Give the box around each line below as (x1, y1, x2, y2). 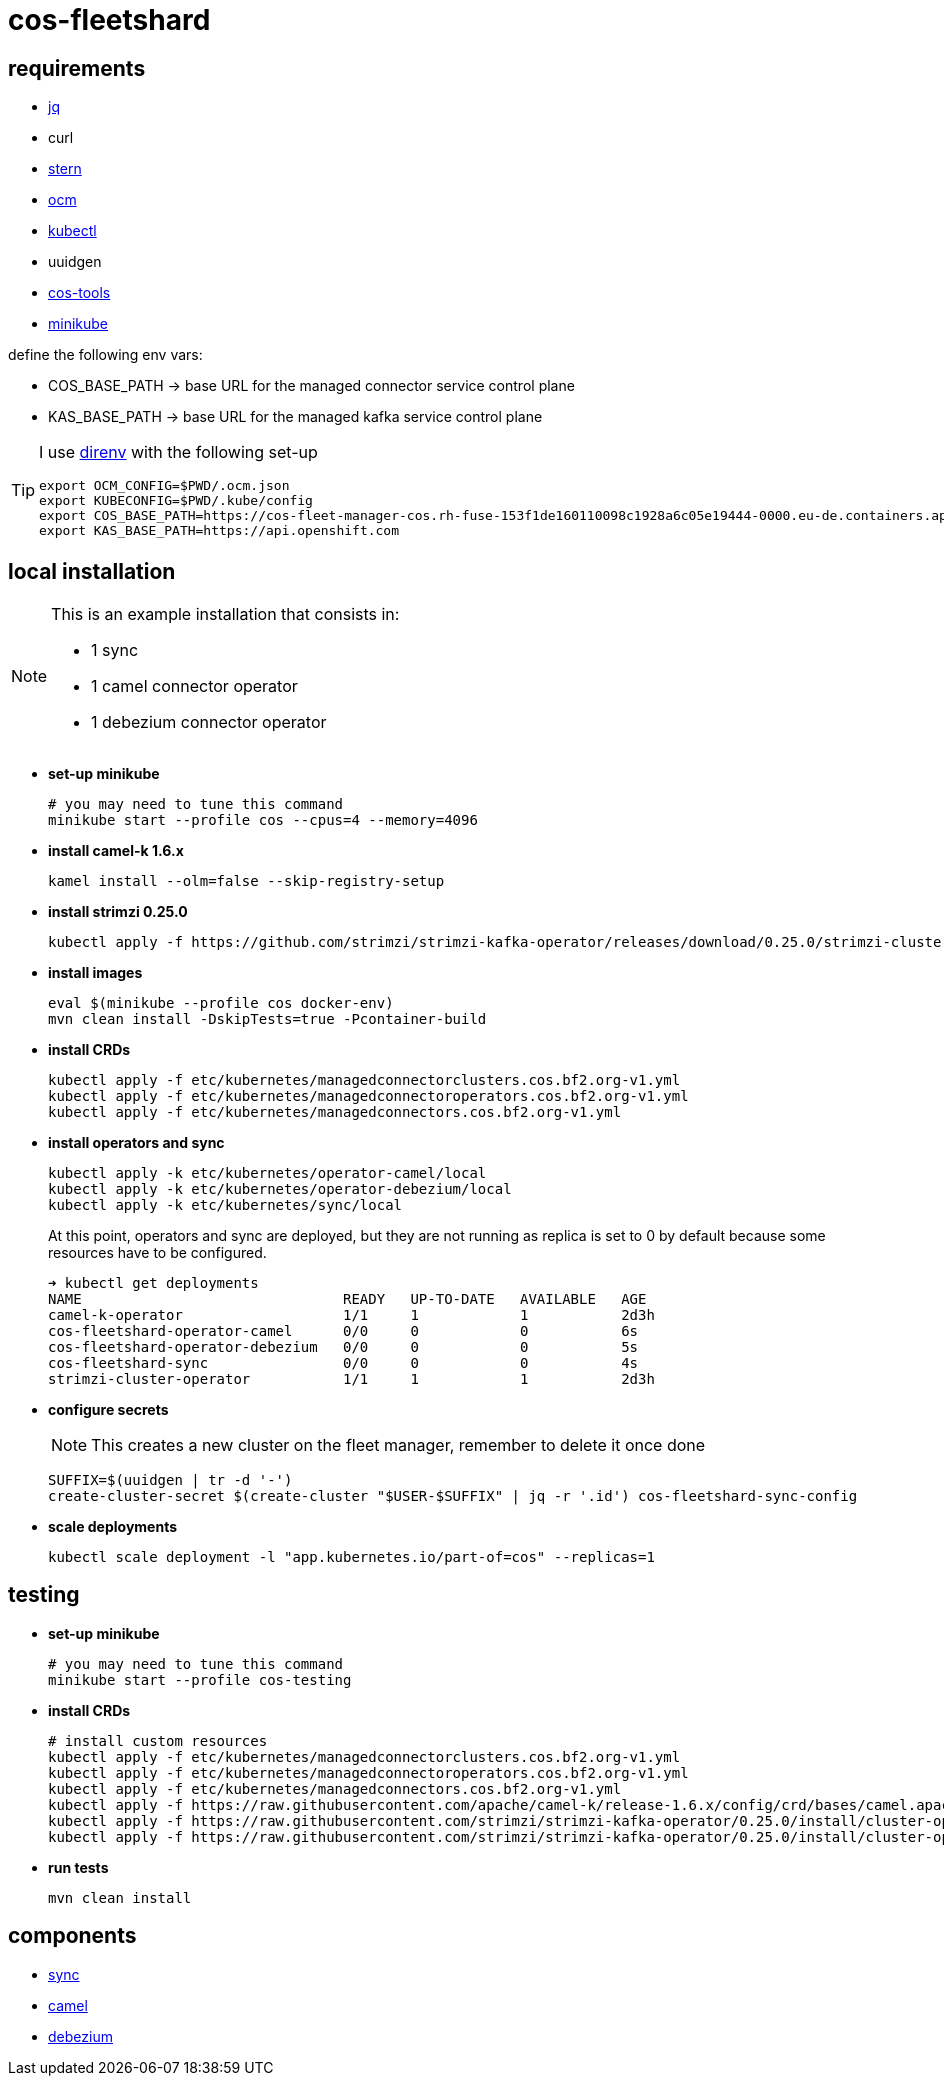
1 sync (91, 640, 139, 661)
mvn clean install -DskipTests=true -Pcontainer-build (48, 1011, 487, 1028)
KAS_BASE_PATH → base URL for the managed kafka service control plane (48, 408, 543, 426)
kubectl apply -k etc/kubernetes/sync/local (48, 1197, 403, 1214)
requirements (8, 55, 146, 81)
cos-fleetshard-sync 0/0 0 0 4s (48, 1355, 639, 1372)
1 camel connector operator (91, 676, 298, 697)
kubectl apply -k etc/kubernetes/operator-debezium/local (48, 1181, 512, 1198)
